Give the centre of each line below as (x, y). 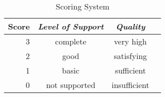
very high (130, 41)
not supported (71, 85)
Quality (130, 26)
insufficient (130, 85)
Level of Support (71, 26)
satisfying (130, 56)
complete (71, 41)
